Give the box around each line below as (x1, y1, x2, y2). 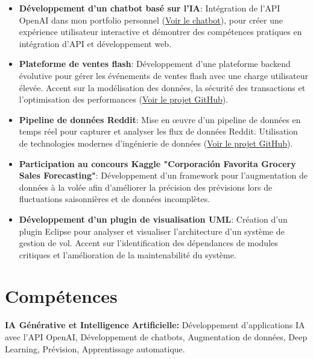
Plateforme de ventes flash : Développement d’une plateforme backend (19, 57, 291, 70)
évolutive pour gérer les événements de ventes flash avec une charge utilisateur (19, 69, 309, 81)
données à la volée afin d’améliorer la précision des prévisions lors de (19, 180, 273, 193)
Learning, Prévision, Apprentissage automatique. (5, 342, 185, 355)
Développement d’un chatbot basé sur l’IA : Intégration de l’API (19, 2, 280, 14)
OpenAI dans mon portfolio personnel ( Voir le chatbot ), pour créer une (19, 13, 283, 26)
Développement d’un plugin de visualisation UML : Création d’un (19, 212, 288, 225)
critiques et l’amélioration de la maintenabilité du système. (19, 248, 236, 261)
